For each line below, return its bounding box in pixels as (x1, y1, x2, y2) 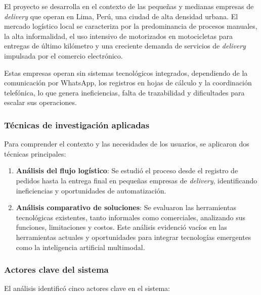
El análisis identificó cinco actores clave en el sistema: (4, 283, 170, 293)
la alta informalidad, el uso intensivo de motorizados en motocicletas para (4, 30, 233, 41)
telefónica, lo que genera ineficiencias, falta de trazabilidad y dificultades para (4, 87, 245, 97)
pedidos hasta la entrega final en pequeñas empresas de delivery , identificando (16, 175, 257, 185)
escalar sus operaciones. (4, 97, 77, 108)
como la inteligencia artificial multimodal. (16, 241, 145, 252)
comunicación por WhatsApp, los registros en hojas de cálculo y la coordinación (4, 77, 252, 88)
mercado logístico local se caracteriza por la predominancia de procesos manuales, (4, 21, 257, 31)
